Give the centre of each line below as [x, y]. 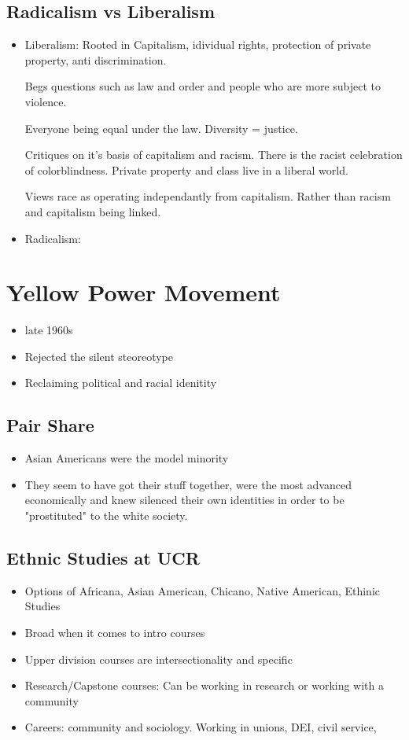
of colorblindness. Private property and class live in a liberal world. [186, 169]
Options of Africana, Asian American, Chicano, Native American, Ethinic [203, 590]
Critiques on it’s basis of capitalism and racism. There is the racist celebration [214, 155]
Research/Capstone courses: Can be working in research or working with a [204, 685]
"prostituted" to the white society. [106, 515]
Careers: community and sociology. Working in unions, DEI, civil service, [201, 727]
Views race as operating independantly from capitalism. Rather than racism [208, 196]
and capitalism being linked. [93, 211]
